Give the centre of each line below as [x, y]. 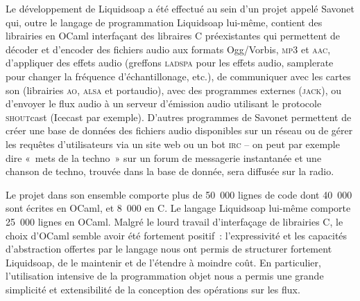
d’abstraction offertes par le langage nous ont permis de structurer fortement [169, 249]
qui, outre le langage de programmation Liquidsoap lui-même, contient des [164, 22]
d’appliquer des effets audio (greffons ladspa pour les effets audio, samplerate [170, 63]
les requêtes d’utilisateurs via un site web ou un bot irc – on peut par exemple [173, 144]
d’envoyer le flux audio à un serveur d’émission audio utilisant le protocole [164, 103]
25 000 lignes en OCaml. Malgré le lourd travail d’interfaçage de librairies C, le [174, 221]
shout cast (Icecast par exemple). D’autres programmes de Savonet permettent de [179, 117]
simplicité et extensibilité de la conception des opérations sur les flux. [153, 289]
